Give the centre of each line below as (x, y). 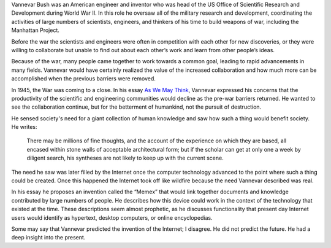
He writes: (24, 127)
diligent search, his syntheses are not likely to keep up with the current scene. (125, 158)
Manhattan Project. (35, 30)
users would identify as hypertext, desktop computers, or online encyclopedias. (112, 217)
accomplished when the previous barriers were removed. (84, 79)
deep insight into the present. (48, 238)
